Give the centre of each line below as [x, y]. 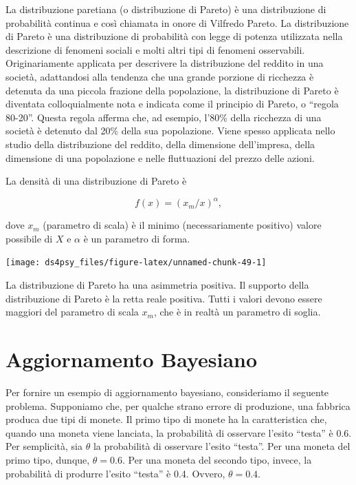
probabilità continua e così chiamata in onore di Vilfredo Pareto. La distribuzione [177, 22]
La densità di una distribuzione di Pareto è [96, 181]
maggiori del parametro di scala [72, 312]
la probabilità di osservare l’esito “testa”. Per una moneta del [222, 446]
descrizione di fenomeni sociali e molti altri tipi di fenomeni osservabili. [155, 49]
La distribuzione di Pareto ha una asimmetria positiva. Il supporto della [157, 285]
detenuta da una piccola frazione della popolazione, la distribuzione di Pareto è [172, 90]
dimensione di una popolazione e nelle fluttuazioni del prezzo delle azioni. [160, 157]
